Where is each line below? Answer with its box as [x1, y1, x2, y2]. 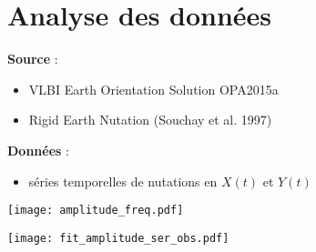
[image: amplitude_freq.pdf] [7, 204, 184, 217]
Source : [7, 49, 58, 68]
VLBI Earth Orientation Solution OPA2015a [28, 79, 279, 98]
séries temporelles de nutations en [28, 171, 218, 190]
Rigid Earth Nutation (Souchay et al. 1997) [28, 110, 272, 129]
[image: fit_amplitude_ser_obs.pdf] [7, 231, 229, 245]
